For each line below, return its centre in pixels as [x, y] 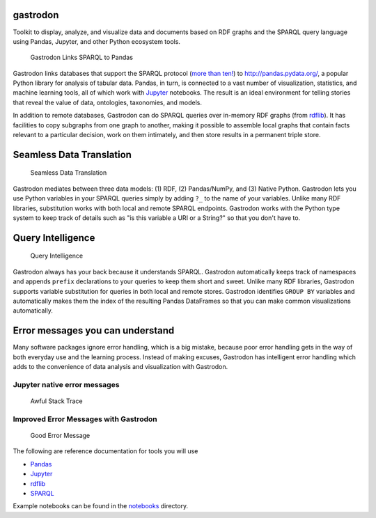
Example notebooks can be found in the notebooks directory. [100, 506]
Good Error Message [60, 435]
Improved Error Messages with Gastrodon [85, 419]
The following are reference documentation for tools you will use [105, 451]
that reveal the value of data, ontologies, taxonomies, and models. [107, 102]
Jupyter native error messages [66, 384]
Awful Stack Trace [56, 401]
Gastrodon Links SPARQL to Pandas [82, 57]
